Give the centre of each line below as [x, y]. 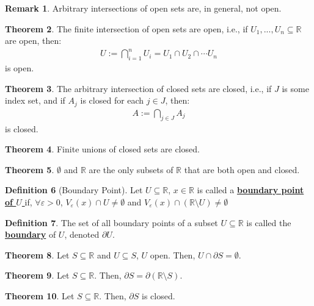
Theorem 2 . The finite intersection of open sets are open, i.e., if [126, 28]
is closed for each [112, 100]
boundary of [31, 234]
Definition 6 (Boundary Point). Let [74, 190]
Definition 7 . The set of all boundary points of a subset [111, 222]
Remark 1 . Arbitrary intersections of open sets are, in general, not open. [143, 8]
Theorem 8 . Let [37, 254]
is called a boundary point [250, 190]
